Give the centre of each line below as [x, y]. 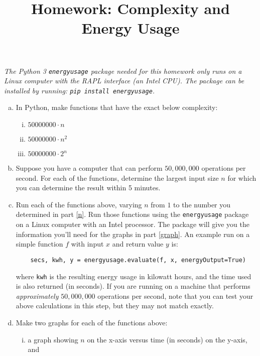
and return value [138, 244]
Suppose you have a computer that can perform [89, 168]
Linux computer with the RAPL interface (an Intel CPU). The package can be [124, 81]
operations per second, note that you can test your [175, 295]
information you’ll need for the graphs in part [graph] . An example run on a [133, 234]
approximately [37, 295]
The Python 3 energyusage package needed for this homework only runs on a [123, 71]
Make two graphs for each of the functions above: [92, 322]
